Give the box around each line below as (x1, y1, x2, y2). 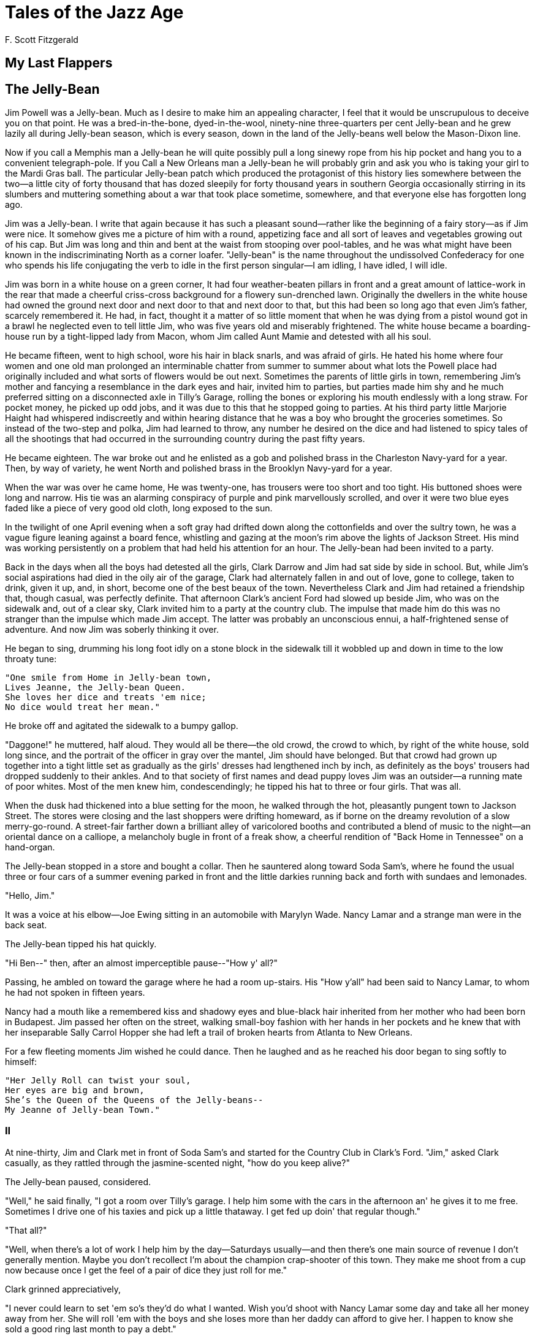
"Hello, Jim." (5, 890, 55, 901)
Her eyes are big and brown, (5, 1085, 145, 1096)
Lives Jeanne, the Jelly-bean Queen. (5, 682, 186, 693)
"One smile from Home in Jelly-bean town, (5, 673, 212, 683)
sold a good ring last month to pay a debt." (5, 1323, 176, 1334)
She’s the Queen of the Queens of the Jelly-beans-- (5, 1095, 264, 1105)
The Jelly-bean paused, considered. (5, 1176, 151, 1187)
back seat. (5, 920, 47, 931)
